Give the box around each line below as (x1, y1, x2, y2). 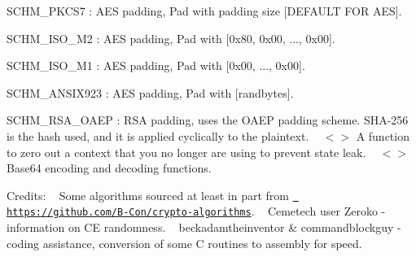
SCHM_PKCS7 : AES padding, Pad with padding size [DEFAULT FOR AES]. (7, 2, 402, 19)
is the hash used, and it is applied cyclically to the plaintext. (7, 127, 309, 144)
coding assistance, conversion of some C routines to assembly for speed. (7, 234, 362, 251)
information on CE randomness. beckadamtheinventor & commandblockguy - (7, 219, 401, 236)
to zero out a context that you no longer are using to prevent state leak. (7, 143, 366, 160)
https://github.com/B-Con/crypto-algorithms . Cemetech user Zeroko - (7, 203, 386, 220)
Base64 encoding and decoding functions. (7, 159, 212, 176)
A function (356, 127, 409, 144)
